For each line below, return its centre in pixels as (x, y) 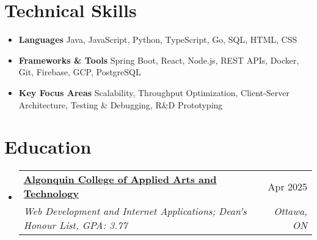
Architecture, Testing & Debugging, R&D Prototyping (121, 104)
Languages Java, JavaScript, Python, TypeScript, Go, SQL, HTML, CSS (158, 39)
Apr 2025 (287, 186)
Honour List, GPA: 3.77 (75, 225)
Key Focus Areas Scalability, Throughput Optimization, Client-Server (154, 92)
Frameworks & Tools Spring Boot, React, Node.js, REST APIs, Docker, (159, 60)
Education (48, 147)
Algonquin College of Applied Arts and (120, 179)
